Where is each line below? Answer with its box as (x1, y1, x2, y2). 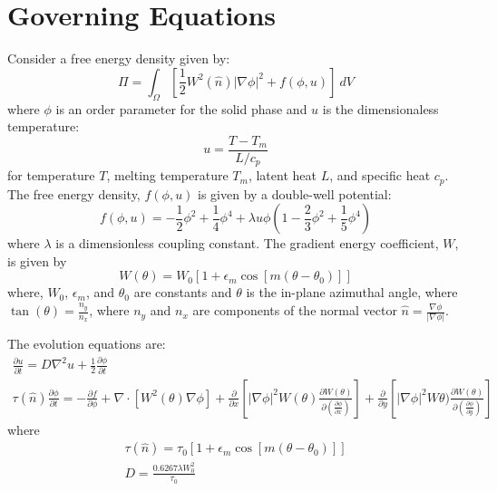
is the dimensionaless (322, 99, 439, 118)
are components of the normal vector (192, 301, 397, 320)
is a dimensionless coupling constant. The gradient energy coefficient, (55, 234, 439, 253)
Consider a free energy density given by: (7, 49, 230, 68)
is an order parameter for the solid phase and (55, 99, 307, 118)
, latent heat (248, 166, 317, 185)
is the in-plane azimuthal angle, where (246, 283, 458, 302)
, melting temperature (106, 166, 229, 185)
